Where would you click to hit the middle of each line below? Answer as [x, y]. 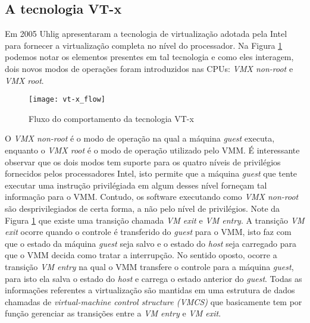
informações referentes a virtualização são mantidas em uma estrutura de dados [150, 290]
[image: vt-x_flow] [67, 100]
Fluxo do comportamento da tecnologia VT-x [111, 118]
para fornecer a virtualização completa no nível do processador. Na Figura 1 [144, 45]
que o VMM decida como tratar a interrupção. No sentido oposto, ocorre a [141, 255]
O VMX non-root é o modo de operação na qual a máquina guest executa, [140, 138]
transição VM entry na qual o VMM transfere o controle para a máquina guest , [149, 266]
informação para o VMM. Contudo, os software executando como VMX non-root [152, 197]
